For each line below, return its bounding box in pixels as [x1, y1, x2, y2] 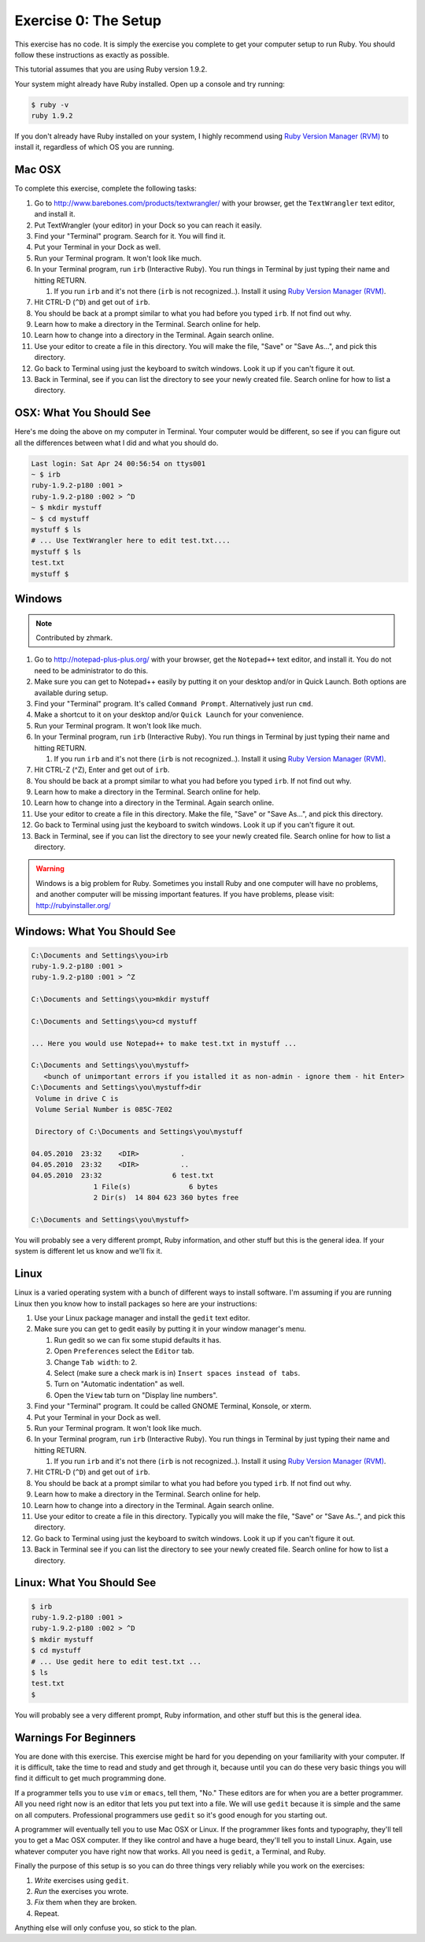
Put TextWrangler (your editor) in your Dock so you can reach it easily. [34, 221, 263, 230]
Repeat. [34, 1908, 60, 1918]
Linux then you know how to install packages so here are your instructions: [14, 1299, 257, 1308]
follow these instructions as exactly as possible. [14, 50, 170, 59]
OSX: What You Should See [14, 406, 151, 420]
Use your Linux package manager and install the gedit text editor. [34, 1314, 250, 1323]
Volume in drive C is [35, 1094, 119, 1103]
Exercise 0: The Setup [14, 12, 161, 29]
